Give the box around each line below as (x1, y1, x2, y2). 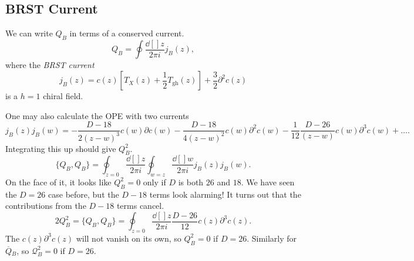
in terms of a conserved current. (69, 27, 184, 39)
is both (178, 175, 204, 188)
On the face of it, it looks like (5, 175, 112, 188)
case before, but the (48, 188, 119, 200)
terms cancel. (116, 199, 164, 212)
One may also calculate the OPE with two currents (5, 109, 189, 121)
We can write (5, 27, 53, 39)
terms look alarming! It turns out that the (149, 188, 301, 200)
